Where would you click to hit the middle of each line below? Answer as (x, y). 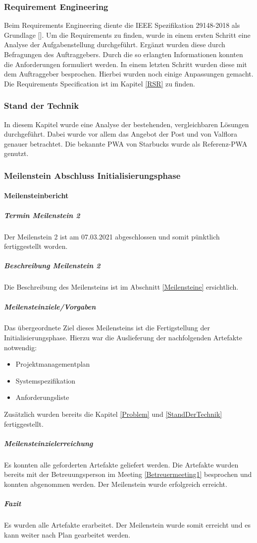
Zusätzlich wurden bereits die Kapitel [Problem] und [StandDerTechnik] (113, 414)
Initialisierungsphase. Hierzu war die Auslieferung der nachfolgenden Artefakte (123, 338)
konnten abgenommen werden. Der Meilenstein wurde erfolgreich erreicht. (116, 484)
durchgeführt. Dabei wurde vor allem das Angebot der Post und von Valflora (121, 134)
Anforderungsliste (42, 397)
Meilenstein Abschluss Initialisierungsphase (92, 175)
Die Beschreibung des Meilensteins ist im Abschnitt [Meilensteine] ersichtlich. (121, 287)
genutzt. (16, 153)
